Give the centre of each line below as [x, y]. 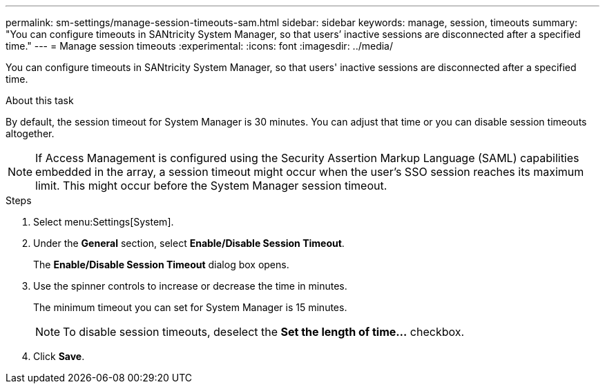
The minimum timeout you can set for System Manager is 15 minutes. [190, 307]
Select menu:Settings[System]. [104, 222]
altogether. [30, 133]
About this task [40, 100]
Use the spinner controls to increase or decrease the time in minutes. [190, 286]
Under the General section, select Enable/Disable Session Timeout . [189, 243]
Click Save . [59, 356]
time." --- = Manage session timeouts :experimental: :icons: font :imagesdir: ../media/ [200, 46]
